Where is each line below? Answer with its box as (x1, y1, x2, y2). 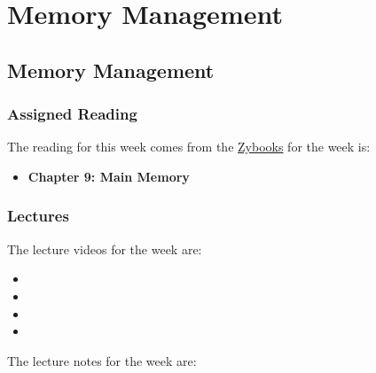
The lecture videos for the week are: (7, 239, 202, 258)
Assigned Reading (7, 103, 137, 125)
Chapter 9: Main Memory (27, 167, 190, 185)
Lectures (7, 205, 69, 227)
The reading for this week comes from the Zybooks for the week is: (7, 137, 371, 156)
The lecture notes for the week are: (7, 351, 197, 369)
